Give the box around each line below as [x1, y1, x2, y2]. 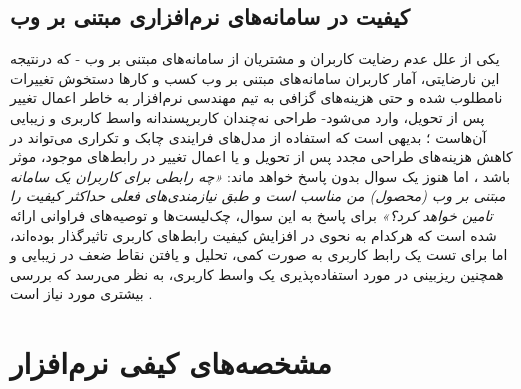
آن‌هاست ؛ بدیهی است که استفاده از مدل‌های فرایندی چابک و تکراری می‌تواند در [10, 126, 487, 147]
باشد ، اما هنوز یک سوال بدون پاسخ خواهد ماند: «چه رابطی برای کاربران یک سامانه [10, 165, 511, 186]
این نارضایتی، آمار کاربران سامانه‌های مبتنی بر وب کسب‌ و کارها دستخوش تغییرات [10, 67, 500, 88]
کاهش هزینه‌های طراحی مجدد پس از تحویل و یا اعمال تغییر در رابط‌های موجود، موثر [10, 146, 513, 167]
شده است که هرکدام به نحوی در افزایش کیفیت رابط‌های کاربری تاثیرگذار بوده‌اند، [10, 224, 497, 245]
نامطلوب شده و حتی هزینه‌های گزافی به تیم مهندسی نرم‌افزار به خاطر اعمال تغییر [10, 87, 503, 108]
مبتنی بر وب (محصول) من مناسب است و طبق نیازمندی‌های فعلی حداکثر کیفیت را [10, 185, 506, 206]
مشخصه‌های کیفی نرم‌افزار [10, 342, 332, 383]
